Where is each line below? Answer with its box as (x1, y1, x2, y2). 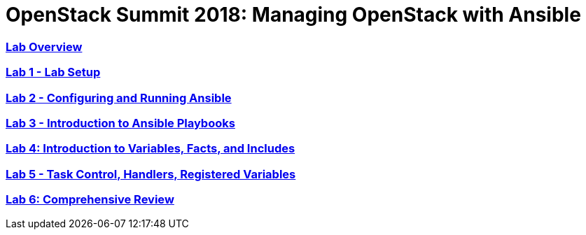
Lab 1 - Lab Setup (6, 65, 101, 80)
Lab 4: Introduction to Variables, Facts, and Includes (6, 141, 295, 156)
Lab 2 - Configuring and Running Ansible (6, 90, 232, 105)
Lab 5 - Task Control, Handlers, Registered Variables (6, 166, 296, 181)
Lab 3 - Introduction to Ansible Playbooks (6, 115, 235, 130)
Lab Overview (6, 39, 83, 54)
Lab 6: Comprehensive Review (6, 192, 174, 206)
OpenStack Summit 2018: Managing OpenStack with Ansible (6, 3, 581, 27)
